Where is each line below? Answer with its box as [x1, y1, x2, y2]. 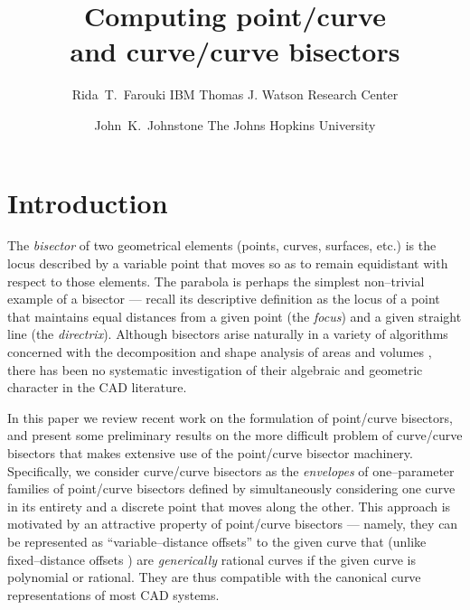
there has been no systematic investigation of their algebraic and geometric [7, 360, 423, 379]
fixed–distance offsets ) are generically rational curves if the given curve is [7, 549, 417, 568]
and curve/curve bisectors [70, 33, 400, 70]
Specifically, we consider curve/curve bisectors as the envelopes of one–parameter [7, 461, 455, 480]
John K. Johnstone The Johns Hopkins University [94, 115, 376, 134]
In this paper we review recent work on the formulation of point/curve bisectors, [7, 408, 453, 427]
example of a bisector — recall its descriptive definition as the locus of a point [7, 289, 440, 308]
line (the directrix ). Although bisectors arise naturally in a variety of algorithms [7, 324, 448, 343]
